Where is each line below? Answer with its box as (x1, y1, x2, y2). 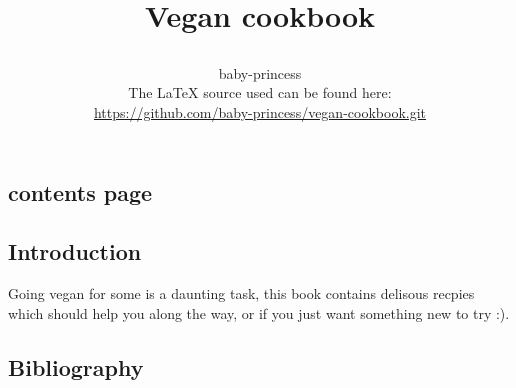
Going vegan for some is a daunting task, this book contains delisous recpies (8, 282, 475, 303)
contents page (8, 177, 153, 208)
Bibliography (8, 351, 144, 382)
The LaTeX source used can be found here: (128, 82, 392, 103)
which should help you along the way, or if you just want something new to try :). (8, 302, 510, 323)
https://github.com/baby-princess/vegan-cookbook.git (93, 101, 427, 122)
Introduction (8, 236, 142, 267)
